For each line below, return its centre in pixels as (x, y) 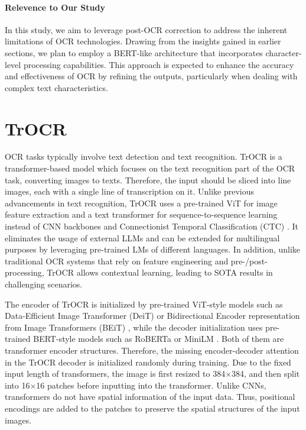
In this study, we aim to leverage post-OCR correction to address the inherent (146, 29)
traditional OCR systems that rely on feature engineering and (117, 261)
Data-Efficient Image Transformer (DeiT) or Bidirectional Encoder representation (152, 316)
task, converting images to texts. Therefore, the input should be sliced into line (148, 180)
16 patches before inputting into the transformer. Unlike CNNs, (151, 385)
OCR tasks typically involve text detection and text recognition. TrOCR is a (144, 156)
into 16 (17, 385)
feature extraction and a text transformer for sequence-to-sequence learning (141, 214)
